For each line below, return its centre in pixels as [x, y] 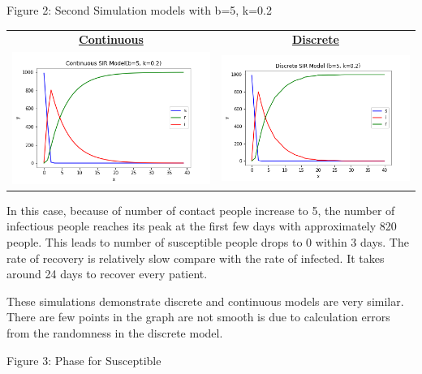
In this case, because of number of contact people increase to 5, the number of [201, 210]
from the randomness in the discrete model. [115, 332]
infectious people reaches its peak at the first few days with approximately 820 [202, 226]
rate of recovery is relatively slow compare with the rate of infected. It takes [196, 258]
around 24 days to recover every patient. [107, 274]
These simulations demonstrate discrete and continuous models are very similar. [205, 301]
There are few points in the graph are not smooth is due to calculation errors [198, 317]
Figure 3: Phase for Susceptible [84, 360]
